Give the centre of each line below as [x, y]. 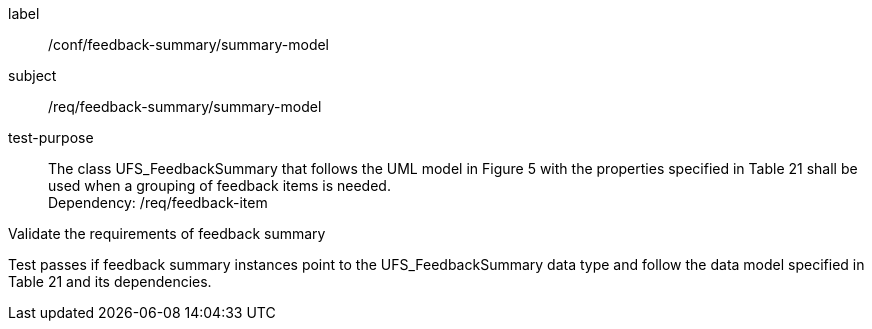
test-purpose [51, 137]
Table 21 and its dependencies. [110, 281]
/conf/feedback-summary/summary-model [189, 44]
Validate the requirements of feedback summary [167, 233]
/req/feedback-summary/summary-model [185, 106]
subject [32, 75]
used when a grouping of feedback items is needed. [219, 185]
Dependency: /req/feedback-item [158, 202]
